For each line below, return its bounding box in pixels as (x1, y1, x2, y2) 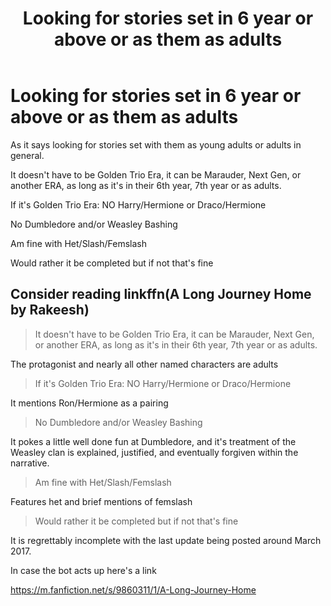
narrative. (10, 457, 50, 469)
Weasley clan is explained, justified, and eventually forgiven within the (10, 446, 299, 458)
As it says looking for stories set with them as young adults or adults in (10, 138, 302, 151)
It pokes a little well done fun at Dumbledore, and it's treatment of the (10, 435, 297, 447)
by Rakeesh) (10, 302, 90, 319)
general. (10, 149, 45, 161)
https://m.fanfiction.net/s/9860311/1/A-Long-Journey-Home (10, 583, 257, 596)
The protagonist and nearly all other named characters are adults (10, 358, 279, 370)
